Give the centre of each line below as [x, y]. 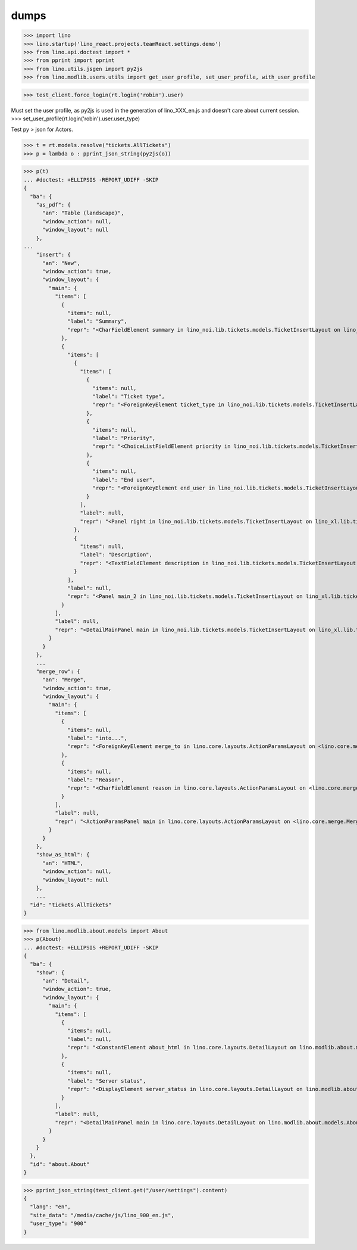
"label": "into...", [97, 738]
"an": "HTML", [63, 863]
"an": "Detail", [66, 981]
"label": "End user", [124, 480]
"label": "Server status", [107, 1081]
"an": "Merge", [65, 680]
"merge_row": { [58, 671]
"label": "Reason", [96, 780]
